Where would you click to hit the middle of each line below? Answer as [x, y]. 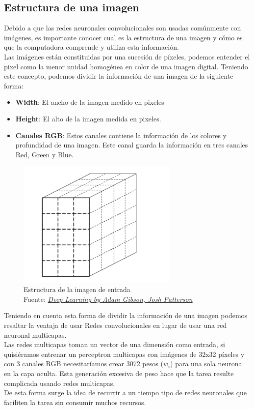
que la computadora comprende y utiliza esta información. [91, 47]
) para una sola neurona [206, 364]
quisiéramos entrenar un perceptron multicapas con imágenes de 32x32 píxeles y [124, 354]
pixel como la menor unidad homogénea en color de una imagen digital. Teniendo [126, 66]
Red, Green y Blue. [44, 154]
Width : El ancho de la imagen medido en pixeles [90, 102]
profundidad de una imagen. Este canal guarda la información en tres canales [132, 145]
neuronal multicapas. [35, 335]
